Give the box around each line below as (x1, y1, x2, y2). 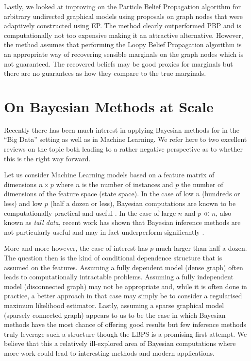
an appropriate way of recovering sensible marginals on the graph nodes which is (4, 49, 244, 59)
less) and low (4, 198, 43, 208)
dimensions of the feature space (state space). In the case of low (4, 189, 194, 199)
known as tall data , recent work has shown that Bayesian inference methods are (4, 217, 241, 227)
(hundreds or (202, 189, 240, 199)
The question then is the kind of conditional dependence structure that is (4, 253, 222, 262)
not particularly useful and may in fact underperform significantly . (4, 226, 204, 237)
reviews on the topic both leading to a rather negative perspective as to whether (4, 144, 243, 154)
